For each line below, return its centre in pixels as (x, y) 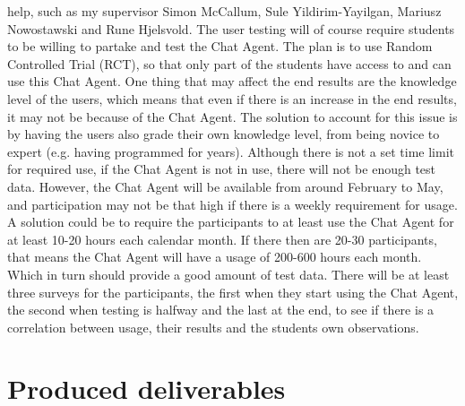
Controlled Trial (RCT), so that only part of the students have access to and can (229, 63)
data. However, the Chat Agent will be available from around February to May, (225, 186)
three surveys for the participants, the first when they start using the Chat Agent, (233, 292)
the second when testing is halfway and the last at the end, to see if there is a (221, 310)
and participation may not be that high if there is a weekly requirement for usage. (232, 204)
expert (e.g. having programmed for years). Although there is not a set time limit (231, 151)
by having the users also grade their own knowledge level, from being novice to (224, 134)
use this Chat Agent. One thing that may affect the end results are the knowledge (232, 81)
